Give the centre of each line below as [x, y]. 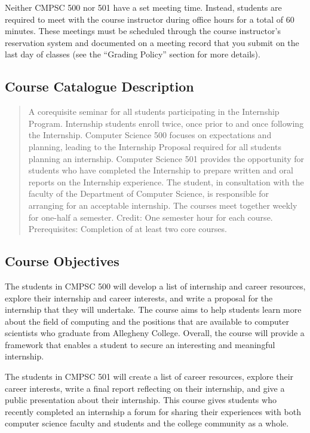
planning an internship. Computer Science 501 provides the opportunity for [166, 158]
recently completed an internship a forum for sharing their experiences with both [153, 411]
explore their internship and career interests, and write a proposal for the [139, 298]
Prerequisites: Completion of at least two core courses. [128, 229]
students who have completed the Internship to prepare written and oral [161, 170]
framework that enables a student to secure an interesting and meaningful [140, 344]
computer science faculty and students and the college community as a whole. [147, 423]
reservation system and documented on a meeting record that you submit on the [152, 42]
